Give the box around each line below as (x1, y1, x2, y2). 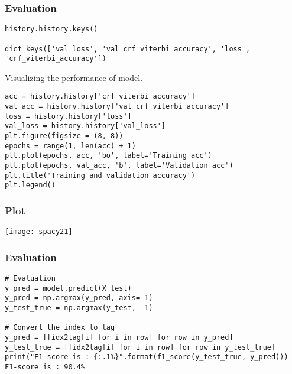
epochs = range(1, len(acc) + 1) (5, 141, 136, 150)
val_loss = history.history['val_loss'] (5, 122, 166, 131)
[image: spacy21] (5, 227, 73, 236)
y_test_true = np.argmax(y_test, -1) (5, 304, 153, 313)
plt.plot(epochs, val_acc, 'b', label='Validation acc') (5, 161, 233, 170)
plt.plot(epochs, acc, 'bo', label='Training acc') (5, 151, 212, 160)
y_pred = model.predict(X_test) (5, 284, 132, 292)
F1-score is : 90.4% (5, 363, 86, 371)
